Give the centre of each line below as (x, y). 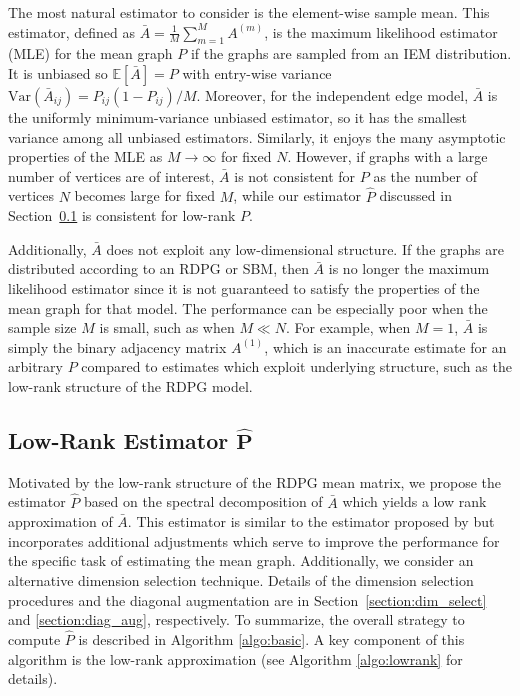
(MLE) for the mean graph (90, 53)
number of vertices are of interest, (111, 175)
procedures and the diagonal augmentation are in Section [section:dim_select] (247, 599)
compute (34, 638)
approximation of (60, 521)
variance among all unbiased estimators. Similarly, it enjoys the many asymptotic (257, 136)
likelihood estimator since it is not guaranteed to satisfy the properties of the (244, 287)
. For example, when (348, 327)
